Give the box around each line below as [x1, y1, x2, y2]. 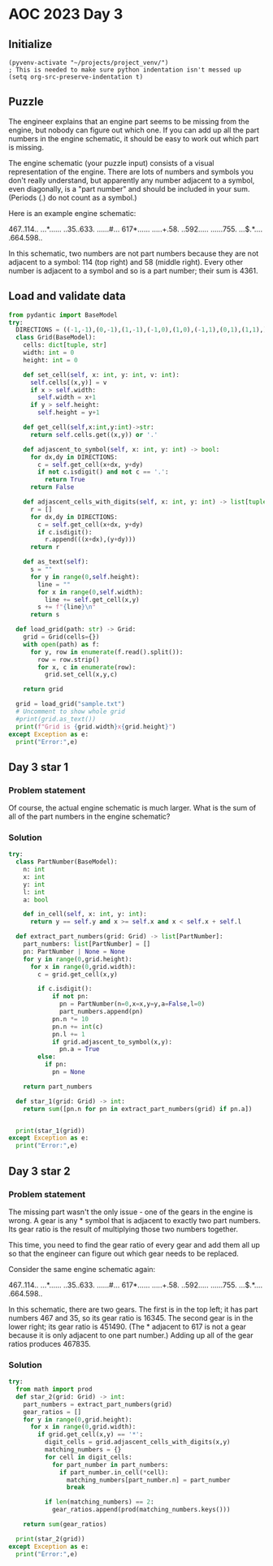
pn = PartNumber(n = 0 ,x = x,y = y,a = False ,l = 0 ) [59, 1000, 206, 1008]
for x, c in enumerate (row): [37, 663, 136, 671]
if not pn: [51, 993, 89, 1001]
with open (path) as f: [23, 640, 100, 648]
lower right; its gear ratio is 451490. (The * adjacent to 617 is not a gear [8, 1322, 246, 1331]
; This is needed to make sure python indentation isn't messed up [8, 66, 242, 74]
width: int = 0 [23, 348, 75, 357]
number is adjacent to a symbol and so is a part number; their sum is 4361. [8, 266, 258, 275]
